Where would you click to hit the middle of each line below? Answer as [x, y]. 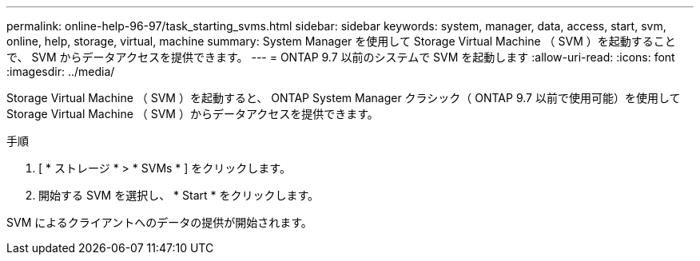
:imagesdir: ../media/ [61, 71]
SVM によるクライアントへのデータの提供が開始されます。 [159, 222]
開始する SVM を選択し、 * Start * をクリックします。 [179, 195]
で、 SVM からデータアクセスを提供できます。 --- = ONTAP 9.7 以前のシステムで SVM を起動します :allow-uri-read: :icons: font [341, 57]
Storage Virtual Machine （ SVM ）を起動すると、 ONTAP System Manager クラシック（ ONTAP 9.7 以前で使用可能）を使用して [344, 98]
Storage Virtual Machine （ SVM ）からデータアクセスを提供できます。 [193, 114]
